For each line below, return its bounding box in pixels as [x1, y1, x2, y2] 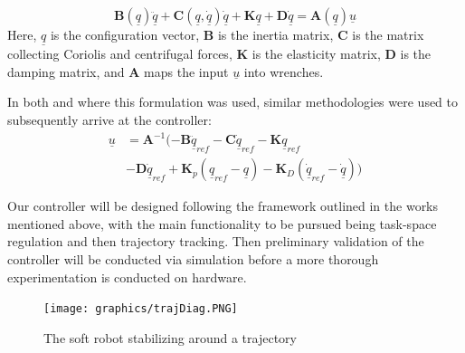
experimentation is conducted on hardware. [7, 267, 247, 286]
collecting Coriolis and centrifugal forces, [7, 44, 232, 63]
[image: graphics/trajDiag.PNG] [43, 302, 238, 316]
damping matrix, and [7, 62, 125, 81]
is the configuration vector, [50, 25, 200, 43]
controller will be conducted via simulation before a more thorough [7, 249, 379, 268]
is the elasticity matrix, [251, 44, 381, 63]
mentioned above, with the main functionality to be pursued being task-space [7, 214, 437, 233]
